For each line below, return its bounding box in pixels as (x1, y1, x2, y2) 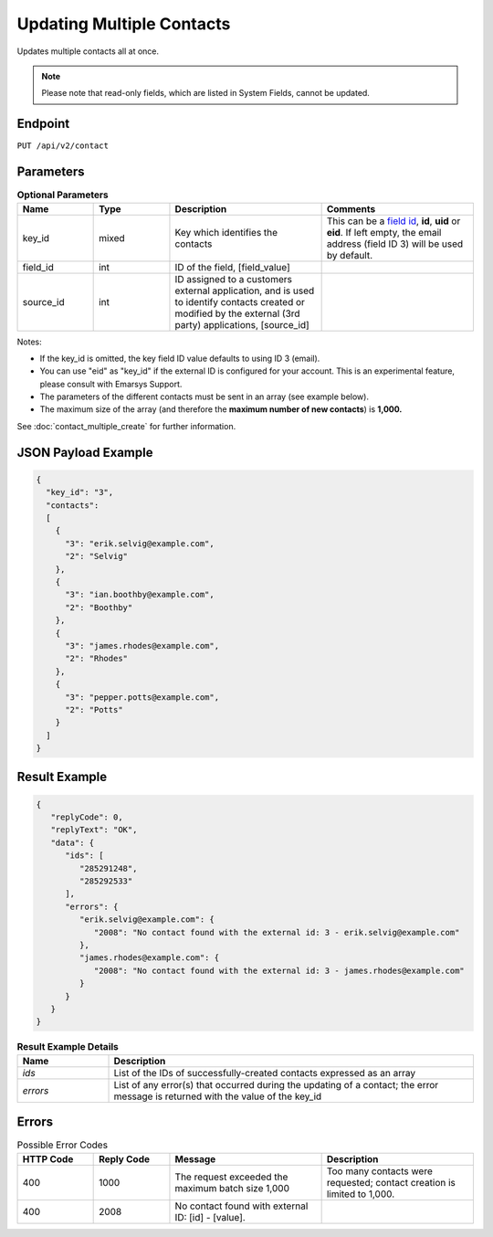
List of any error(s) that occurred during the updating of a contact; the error (113, 1078, 439, 1091)
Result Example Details (16, 1041, 119, 1053)
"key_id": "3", (46, 487, 114, 498)
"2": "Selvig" (65, 551, 128, 562)
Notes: (16, 336, 42, 347)
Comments (326, 202, 376, 215)
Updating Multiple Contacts (16, 14, 231, 34)
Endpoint (16, 116, 70, 132)
